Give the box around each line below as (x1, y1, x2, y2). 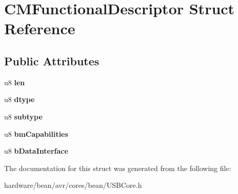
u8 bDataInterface (4, 145, 68, 156)
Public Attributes (4, 53, 100, 68)
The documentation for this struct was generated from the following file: (4, 162, 231, 173)
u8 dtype (4, 94, 35, 105)
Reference (4, 18, 75, 39)
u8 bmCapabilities (4, 128, 68, 139)
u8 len (4, 77, 25, 87)
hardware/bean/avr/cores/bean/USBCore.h (4, 180, 142, 190)
